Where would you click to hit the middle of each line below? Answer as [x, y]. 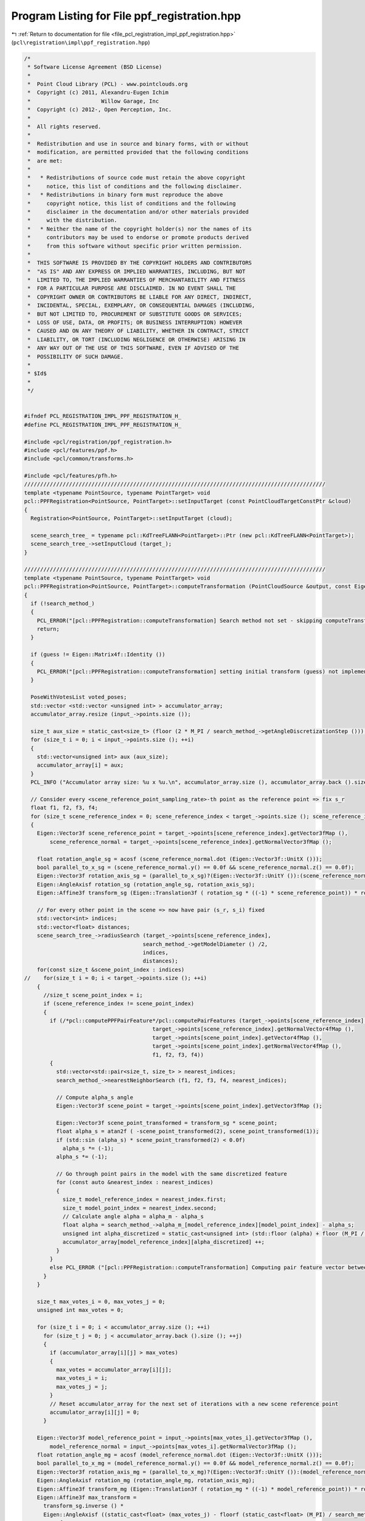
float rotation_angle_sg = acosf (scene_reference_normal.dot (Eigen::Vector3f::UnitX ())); [179, 859]
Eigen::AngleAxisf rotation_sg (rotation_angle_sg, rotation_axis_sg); [146, 884]
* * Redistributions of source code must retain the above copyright [137, 178]
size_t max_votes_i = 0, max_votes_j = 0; [101, 1301]
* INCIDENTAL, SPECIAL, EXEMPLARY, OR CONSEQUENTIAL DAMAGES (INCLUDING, [141, 305]
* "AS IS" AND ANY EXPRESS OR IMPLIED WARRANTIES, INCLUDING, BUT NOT [137, 271]
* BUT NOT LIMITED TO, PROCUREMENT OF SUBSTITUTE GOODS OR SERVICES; [135, 314]
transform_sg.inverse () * [84, 1506]
